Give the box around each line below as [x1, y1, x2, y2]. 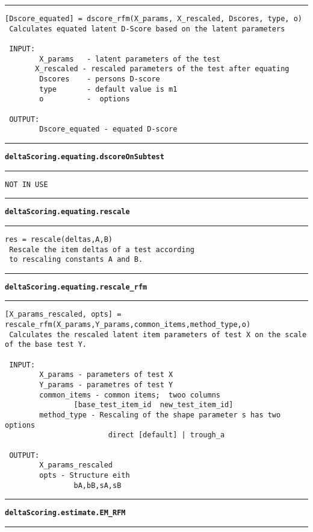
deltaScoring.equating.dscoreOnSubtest [5, 152, 164, 161]
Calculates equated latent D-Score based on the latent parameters [9, 24, 285, 33]
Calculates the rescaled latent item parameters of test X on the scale [9, 330, 307, 339]
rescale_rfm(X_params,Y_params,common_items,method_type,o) [5, 320, 251, 329]
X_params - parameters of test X [39, 370, 173, 379]
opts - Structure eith [39, 470, 130, 480]
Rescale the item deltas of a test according [9, 245, 194, 254]
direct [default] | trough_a [108, 431, 225, 440]
